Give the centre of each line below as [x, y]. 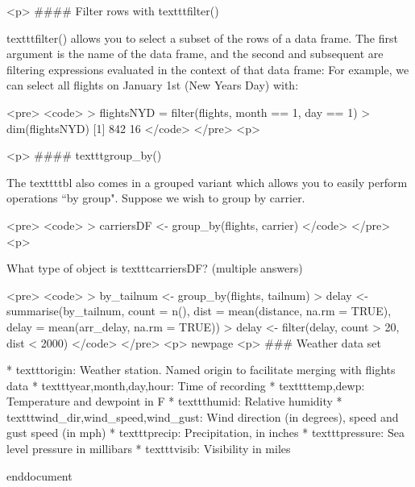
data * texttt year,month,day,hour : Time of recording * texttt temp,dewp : [186, 385]
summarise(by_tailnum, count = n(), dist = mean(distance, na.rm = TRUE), [199, 311]
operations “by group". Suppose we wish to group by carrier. [156, 198]
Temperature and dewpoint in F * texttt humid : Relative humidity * [174, 401]
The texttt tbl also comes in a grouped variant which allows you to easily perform [207, 182]
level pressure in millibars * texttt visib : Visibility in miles [149, 449]
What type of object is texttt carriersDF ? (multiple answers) [155, 268]
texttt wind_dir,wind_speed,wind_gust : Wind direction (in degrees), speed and [203, 416]
